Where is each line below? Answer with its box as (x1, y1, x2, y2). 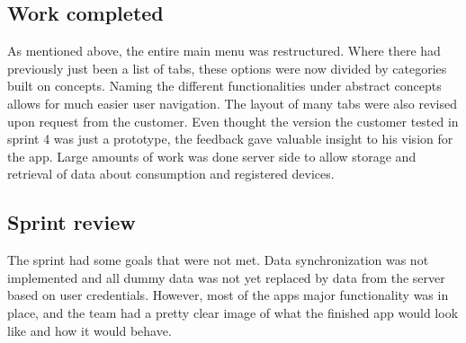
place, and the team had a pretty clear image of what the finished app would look (7, 303, 459, 321)
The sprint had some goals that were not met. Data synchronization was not (7, 251, 429, 269)
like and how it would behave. (7, 321, 172, 339)
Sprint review (7, 208, 136, 236)
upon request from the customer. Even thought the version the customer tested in (7, 111, 459, 130)
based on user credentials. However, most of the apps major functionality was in (7, 286, 449, 304)
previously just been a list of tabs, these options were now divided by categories (7, 58, 447, 77)
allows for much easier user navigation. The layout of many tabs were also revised (7, 93, 457, 112)
